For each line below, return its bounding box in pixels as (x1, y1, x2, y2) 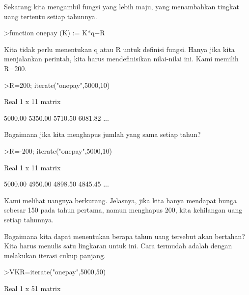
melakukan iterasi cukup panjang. (4, 250, 106, 260)
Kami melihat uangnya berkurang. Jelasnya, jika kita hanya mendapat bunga (4, 195, 237, 205)
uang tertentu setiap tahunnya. (4, 11, 97, 21)
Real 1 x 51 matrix (4, 283, 61, 293)
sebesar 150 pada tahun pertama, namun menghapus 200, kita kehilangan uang (4, 205, 243, 215)
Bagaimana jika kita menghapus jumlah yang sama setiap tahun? (4, 129, 201, 139)
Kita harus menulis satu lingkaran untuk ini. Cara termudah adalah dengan (4, 241, 232, 251)
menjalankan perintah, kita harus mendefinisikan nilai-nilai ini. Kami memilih (4, 54, 239, 64)
